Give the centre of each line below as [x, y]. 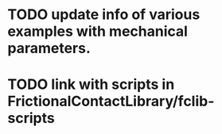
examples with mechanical [98, 31]
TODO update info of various [104, 15]
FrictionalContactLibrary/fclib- [111, 101]
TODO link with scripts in [91, 84]
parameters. [49, 48]
